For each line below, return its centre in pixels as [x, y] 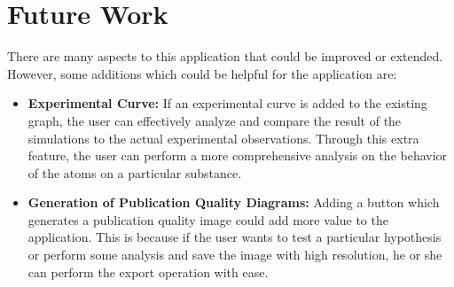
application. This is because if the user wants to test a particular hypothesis [235, 237]
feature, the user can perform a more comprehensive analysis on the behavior [238, 155]
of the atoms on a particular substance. [135, 172]
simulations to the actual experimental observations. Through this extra [223, 138]
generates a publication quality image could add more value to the [208, 219]
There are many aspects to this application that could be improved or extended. [225, 56]
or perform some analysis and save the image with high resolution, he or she [235, 255]
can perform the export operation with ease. [148, 271]
